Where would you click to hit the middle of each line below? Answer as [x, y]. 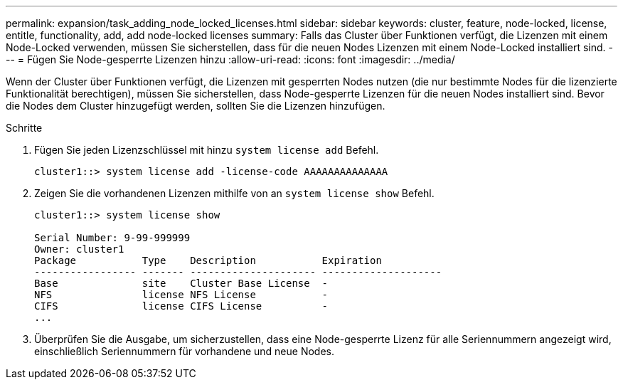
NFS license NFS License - [181, 295]
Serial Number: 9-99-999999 [112, 238]
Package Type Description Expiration [208, 260]
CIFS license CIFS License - [181, 306]
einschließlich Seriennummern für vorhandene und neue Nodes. [185, 351]
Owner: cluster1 [79, 249]
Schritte [24, 128]
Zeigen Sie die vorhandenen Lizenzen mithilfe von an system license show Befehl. [234, 193]
